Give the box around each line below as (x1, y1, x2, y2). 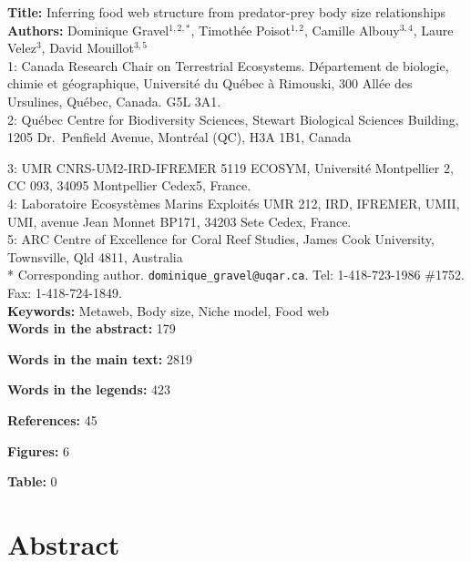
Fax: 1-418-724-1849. (7, 282, 122, 301)
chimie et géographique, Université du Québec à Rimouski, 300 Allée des (7, 74, 413, 93)
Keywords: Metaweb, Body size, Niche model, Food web (7, 301, 330, 320)
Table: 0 (7, 472, 57, 491)
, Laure (413, 20, 454, 39)
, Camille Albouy (304, 20, 400, 39)
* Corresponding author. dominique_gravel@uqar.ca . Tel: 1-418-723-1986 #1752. (7, 265, 465, 284)
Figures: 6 (7, 441, 70, 460)
